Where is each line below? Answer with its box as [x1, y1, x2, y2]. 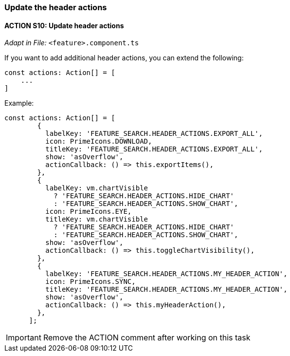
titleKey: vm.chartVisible [45, 215, 148, 224]
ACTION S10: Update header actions [4, 21, 124, 30]
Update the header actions [4, 2, 107, 12]
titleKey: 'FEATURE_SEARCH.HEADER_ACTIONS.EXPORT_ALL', [45, 145, 263, 153]
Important [6, 333, 41, 343]
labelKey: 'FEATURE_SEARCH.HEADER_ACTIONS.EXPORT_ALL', [45, 130, 263, 138]
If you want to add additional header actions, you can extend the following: [4, 54, 244, 62]
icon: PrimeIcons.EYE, [45, 207, 132, 216]
